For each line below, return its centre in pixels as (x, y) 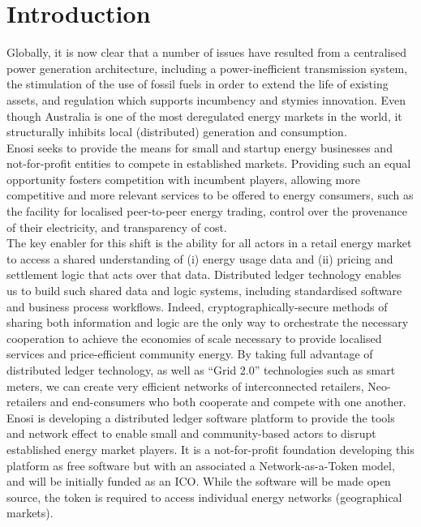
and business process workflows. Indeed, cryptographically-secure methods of (197, 306)
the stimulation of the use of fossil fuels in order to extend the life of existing (198, 84)
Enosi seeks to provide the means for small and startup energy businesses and (200, 147)
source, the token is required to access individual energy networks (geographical (204, 497)
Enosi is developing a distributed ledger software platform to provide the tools (201, 417)
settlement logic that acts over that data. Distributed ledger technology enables (204, 274)
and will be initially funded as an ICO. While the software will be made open (199, 481)
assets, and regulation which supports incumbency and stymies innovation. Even (206, 99)
